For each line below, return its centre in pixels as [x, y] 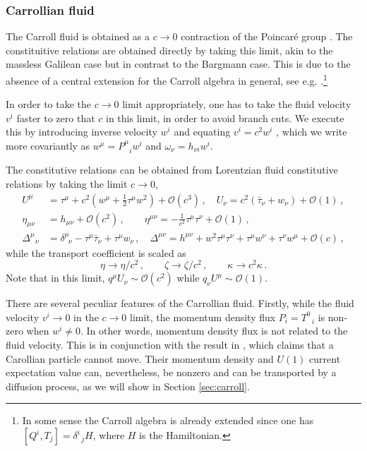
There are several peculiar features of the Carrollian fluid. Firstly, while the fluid [180, 303]
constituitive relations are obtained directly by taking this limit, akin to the [169, 50]
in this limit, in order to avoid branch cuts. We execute [225, 118]
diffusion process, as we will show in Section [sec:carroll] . [128, 386]
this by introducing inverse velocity [82, 132]
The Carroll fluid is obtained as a [78, 36]
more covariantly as [48, 146]
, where [109, 435]
